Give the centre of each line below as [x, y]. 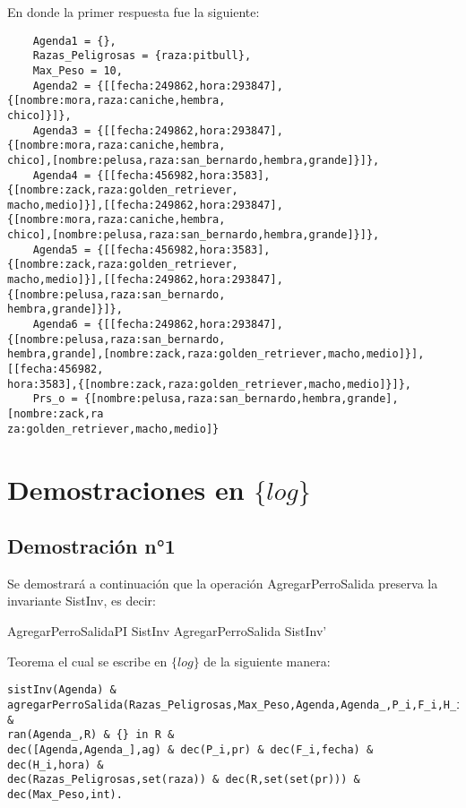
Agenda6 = [62, 325]
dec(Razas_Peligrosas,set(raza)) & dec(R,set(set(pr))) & [184, 780]
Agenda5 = [62, 249]
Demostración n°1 [91, 546]
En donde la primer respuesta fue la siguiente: [134, 12]
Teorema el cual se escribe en [87, 661]
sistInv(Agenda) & [62, 690]
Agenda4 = [62, 175]
